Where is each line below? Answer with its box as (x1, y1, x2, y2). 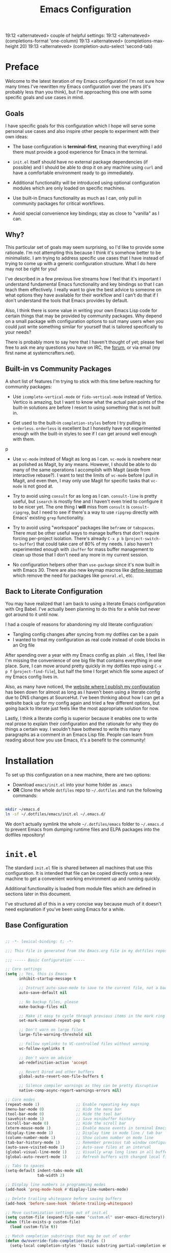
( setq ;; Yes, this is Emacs (5, 971, 67, 977)
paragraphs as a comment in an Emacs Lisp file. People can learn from (5, 732, 154, 738)
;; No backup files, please (18, 999, 79, 1005)
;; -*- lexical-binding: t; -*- (5, 939, 74, 944)
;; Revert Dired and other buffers (18, 1069, 95, 1074)
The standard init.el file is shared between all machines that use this (5, 865, 153, 871)
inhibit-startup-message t (18, 976, 76, 982)
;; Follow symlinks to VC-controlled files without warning (18, 1041, 149, 1047)
